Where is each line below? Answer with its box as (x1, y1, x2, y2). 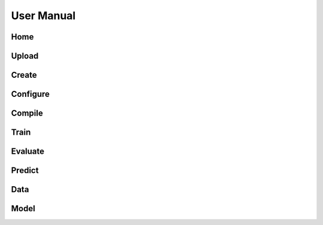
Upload (11, 51, 39, 61)
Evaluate (11, 147, 45, 157)
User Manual (11, 9, 76, 22)
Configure (11, 89, 50, 99)
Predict (11, 165, 39, 176)
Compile (11, 108, 43, 118)
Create (11, 70, 37, 80)
